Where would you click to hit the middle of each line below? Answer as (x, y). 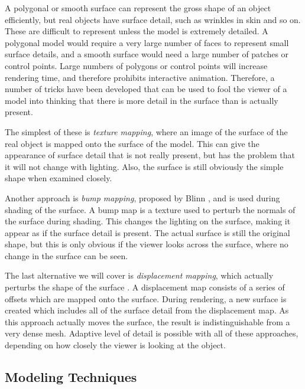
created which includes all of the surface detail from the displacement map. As (147, 310)
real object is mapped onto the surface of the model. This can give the (132, 143)
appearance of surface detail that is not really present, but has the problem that (150, 155)
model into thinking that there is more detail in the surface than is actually (142, 100)
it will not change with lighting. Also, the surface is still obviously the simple (144, 166)
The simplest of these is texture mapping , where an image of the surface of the (146, 131)
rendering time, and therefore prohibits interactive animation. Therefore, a (140, 77)
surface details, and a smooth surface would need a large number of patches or (147, 54)
